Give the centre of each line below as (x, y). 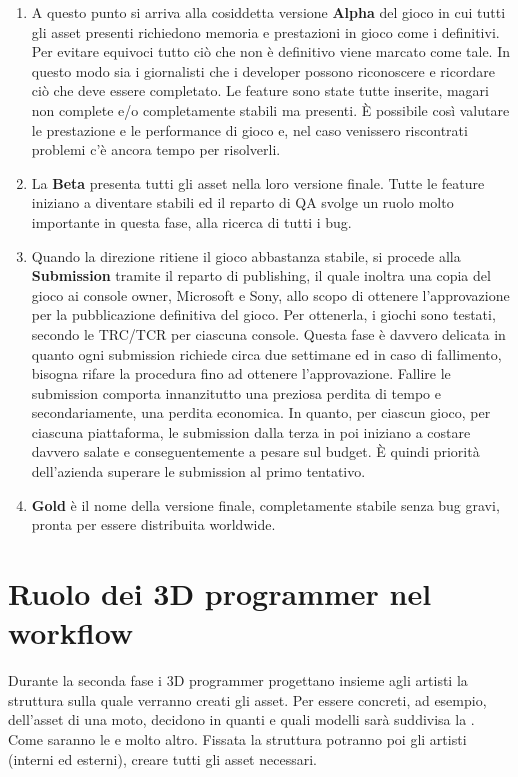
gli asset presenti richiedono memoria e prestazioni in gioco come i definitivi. (265, 31)
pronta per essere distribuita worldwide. (153, 524)
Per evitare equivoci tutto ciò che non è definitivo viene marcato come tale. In (271, 51)
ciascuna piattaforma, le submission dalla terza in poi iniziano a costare (251, 431)
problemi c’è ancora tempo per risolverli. (156, 149)
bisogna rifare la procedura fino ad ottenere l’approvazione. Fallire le (241, 373)
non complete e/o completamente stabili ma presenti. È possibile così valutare (270, 109)
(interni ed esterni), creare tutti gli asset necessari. (162, 758)
